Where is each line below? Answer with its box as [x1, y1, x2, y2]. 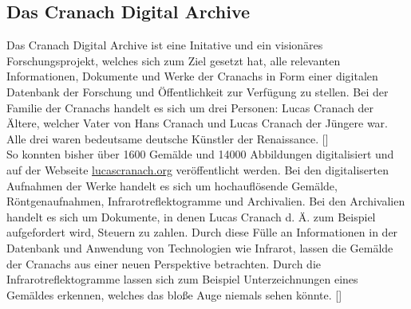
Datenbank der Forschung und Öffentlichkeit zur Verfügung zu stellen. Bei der [6, 83, 389, 100]
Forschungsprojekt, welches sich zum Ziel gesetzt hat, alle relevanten [6, 52, 341, 68]
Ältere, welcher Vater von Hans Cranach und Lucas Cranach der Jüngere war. [6, 115, 388, 131]
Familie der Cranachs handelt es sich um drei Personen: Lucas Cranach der [6, 99, 374, 115]
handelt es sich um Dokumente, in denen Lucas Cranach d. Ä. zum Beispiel [6, 208, 376, 225]
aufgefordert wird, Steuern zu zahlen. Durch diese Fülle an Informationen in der [6, 224, 398, 241]
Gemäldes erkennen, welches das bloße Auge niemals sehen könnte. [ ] [6, 286, 342, 303]
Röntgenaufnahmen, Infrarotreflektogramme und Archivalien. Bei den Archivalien [6, 193, 405, 209]
